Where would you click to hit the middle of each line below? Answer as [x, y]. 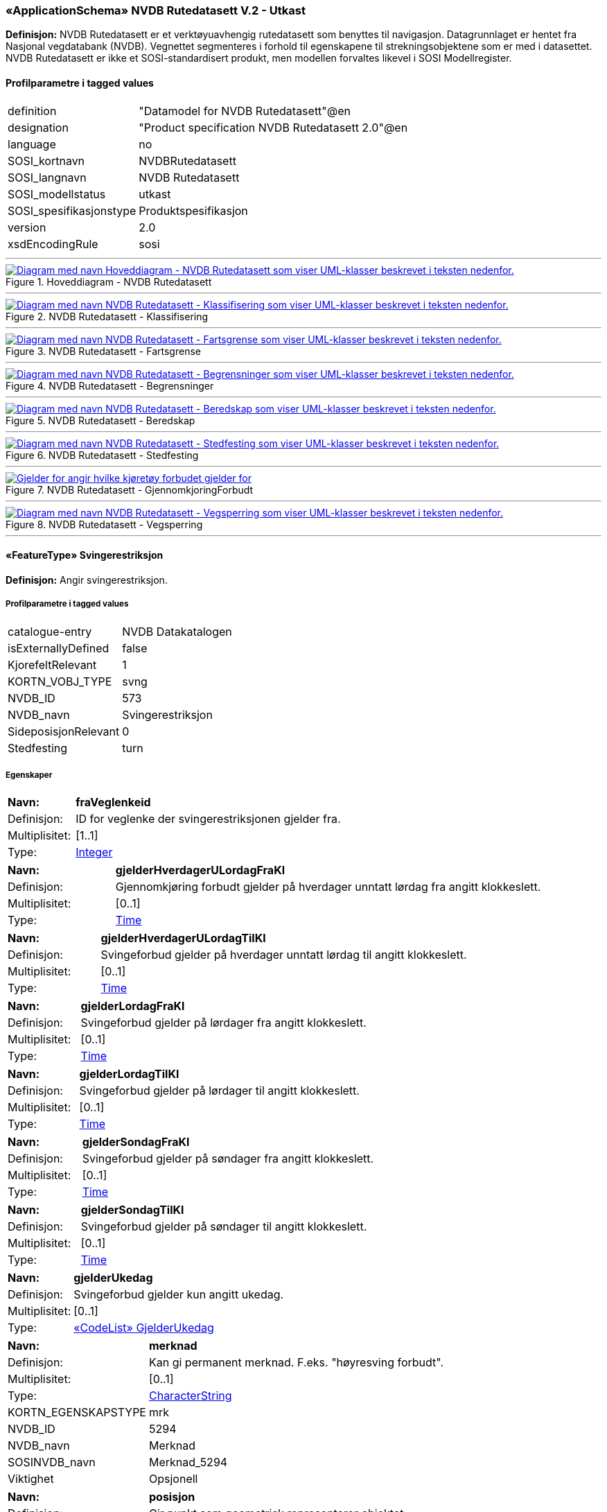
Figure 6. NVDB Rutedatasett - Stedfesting [102, 455]
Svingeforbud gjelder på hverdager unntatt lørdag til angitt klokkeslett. [284, 955]
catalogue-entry [50, 631]
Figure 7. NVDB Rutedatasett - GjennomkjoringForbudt [130, 489]
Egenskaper [29, 775]
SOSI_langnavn [47, 177]
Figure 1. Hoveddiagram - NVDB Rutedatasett [109, 281]
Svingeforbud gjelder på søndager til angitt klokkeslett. [224, 1227]
